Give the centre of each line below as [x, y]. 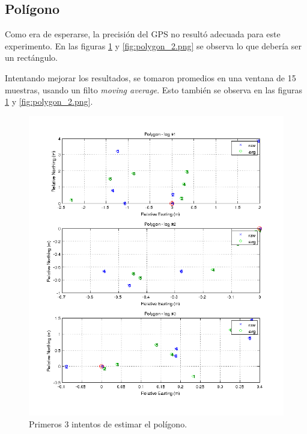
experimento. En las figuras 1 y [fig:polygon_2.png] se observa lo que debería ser [153, 45]
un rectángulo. [31, 57]
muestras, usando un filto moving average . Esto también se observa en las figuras [154, 89]
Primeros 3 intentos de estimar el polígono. [108, 423]
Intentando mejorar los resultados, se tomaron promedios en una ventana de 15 [150, 77]
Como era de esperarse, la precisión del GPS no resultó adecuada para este [143, 34]
